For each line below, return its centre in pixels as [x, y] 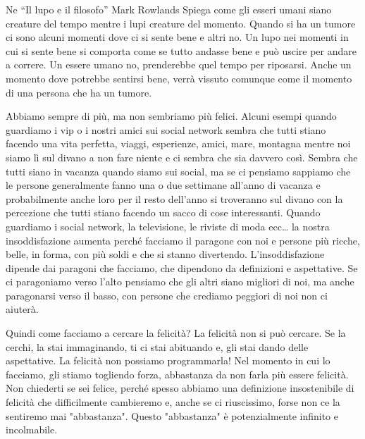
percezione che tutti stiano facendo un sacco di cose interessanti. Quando [163, 212]
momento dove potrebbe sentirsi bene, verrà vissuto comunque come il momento [179, 78]
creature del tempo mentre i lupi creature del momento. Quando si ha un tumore [181, 23]
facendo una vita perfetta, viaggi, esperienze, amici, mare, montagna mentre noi [178, 143]
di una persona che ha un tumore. [79, 92]
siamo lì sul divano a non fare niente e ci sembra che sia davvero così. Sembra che [182, 157]
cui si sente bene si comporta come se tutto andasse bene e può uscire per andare [181, 50]
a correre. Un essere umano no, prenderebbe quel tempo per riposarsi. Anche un [179, 64]
